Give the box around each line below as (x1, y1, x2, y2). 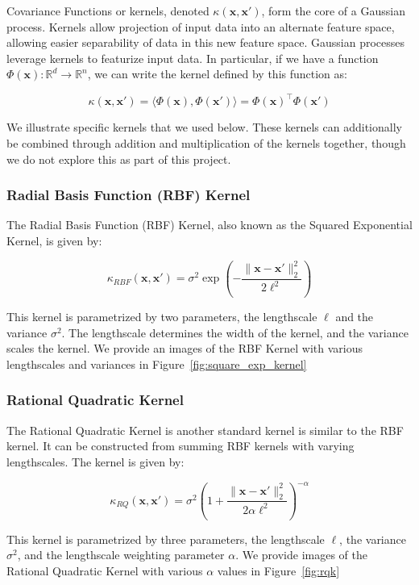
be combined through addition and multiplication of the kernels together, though (6, 135, 406, 152)
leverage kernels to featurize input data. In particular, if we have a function (6, 49, 379, 66)
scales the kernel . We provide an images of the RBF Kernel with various (6, 340, 363, 357)
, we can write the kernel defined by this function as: (87, 65, 347, 82)
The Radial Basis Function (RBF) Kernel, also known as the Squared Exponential (6, 216, 413, 233)
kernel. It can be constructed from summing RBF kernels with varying (6, 437, 355, 454)
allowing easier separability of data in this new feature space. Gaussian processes (6, 34, 405, 51)
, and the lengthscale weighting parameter (17, 546, 225, 563)
